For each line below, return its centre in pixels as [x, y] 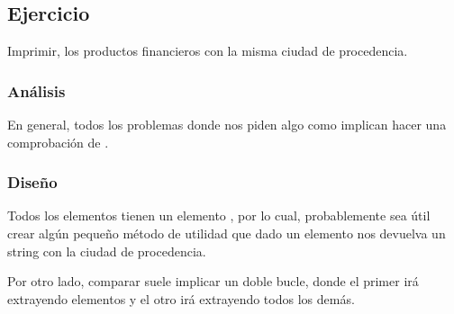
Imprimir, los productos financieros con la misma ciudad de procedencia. [208, 51]
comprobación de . [58, 142]
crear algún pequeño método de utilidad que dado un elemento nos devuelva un [227, 233]
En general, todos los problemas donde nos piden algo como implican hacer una [227, 125]
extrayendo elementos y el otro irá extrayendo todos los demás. [181, 298]
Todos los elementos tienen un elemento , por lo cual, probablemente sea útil [219, 215]
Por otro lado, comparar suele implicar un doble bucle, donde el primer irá [213, 281]
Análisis [36, 90]
